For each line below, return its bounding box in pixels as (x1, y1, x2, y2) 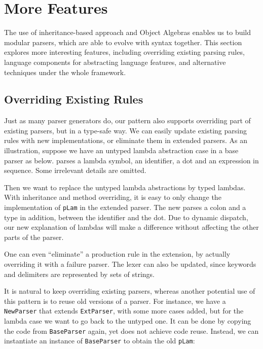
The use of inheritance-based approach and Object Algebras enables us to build (4, 27, 251, 38)
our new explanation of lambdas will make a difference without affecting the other (4, 222, 259, 232)
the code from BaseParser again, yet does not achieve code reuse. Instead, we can (4, 325, 259, 336)
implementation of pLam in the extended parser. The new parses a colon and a (4, 202, 246, 213)
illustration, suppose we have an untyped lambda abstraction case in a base (4, 145, 239, 156)
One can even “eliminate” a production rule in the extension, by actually (4, 249, 231, 259)
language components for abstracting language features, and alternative (4, 56, 226, 67)
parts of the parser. (4, 231, 64, 242)
